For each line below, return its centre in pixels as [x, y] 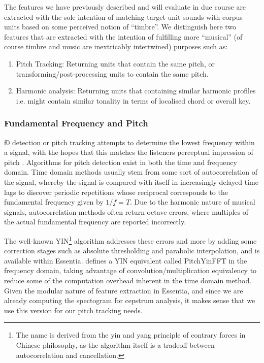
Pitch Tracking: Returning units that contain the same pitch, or [115, 63]
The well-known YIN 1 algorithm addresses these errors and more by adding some [130, 240]
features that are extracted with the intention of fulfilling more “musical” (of [123, 36]
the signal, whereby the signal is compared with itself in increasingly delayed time [131, 181]
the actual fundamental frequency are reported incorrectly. [95, 222]
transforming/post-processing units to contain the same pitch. [112, 73]
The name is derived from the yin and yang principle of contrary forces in [131, 335]
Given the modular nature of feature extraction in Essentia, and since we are [124, 290]
